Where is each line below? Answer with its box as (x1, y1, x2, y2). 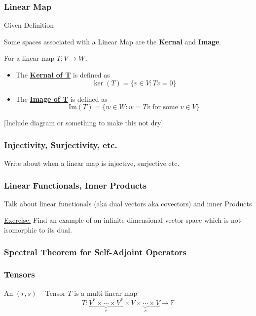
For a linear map (4, 53, 55, 63)
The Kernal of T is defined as (15, 70, 110, 79)
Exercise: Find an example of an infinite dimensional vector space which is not (4, 215, 241, 225)
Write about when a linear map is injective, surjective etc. (4, 158, 180, 168)
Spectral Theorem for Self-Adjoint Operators (4, 245, 187, 258)
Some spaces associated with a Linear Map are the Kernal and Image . (4, 36, 221, 46)
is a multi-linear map (74, 287, 138, 298)
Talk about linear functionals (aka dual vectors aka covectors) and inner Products (4, 198, 252, 208)
